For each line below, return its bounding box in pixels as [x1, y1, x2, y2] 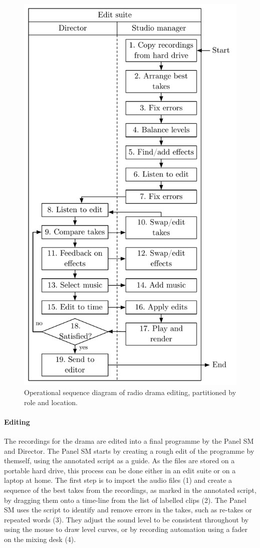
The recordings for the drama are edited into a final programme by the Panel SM [4, 435, 254, 446]
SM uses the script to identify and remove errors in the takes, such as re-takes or [4, 504, 252, 515]
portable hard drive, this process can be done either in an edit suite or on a [4, 465, 236, 475]
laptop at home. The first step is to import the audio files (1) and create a [4, 475, 232, 485]
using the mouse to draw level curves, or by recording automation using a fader [4, 524, 247, 534]
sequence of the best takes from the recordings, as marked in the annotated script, [4, 484, 256, 495]
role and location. [24, 397, 78, 407]
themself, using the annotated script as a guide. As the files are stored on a [4, 455, 235, 466]
